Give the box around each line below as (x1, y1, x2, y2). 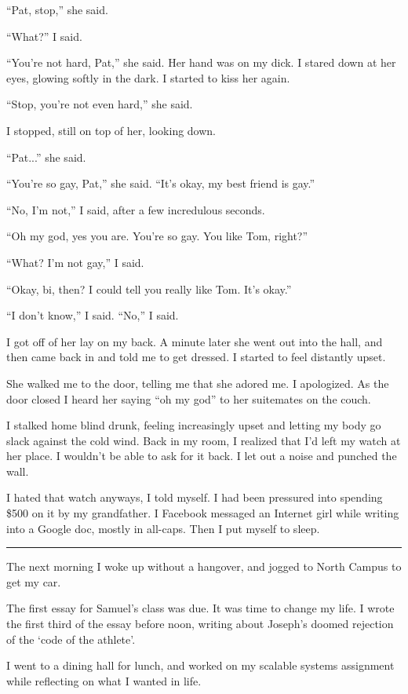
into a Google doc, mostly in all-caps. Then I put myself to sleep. (6, 520, 320, 536)
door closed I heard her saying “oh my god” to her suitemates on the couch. (6, 390, 371, 407)
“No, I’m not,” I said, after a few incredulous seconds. (6, 201, 265, 217)
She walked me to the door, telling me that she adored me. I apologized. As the (6, 374, 389, 391)
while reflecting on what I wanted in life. (6, 672, 202, 689)
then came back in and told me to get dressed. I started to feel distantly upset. (6, 349, 386, 365)
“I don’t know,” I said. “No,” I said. (6, 307, 179, 323)
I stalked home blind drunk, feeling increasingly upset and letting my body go (6, 417, 381, 433)
